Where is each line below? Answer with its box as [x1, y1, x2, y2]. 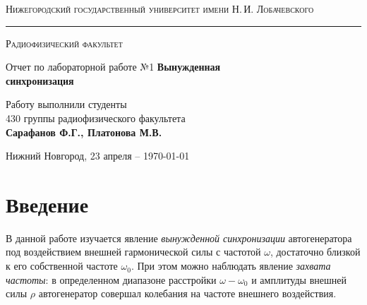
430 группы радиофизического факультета [6, 110, 186, 125]
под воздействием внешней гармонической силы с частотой [6, 244, 261, 259]
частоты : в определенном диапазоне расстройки [6, 272, 217, 287]
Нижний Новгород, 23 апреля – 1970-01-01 [6, 148, 190, 163]
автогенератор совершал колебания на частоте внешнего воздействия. [38, 286, 337, 301]
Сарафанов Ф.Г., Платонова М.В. [6, 124, 162, 139]
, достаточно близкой [270, 244, 361, 259]
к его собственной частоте [6, 258, 118, 273]
